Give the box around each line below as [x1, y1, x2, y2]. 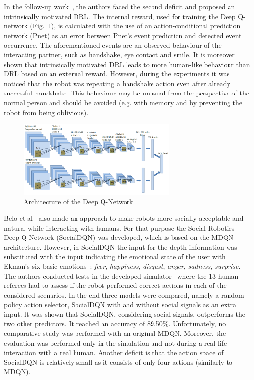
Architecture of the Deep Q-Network [24, 196, 133, 207]
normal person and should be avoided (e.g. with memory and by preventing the [4, 97, 243, 107]
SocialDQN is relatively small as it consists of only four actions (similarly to [4, 356, 233, 367]
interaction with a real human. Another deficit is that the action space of [4, 347, 224, 357]
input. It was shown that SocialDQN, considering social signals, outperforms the [4, 309, 246, 319]
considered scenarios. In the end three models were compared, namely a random [4, 289, 244, 300]
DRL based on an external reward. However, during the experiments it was [4, 69, 229, 79]
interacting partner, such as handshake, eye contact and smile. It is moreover [4, 49, 235, 59]
